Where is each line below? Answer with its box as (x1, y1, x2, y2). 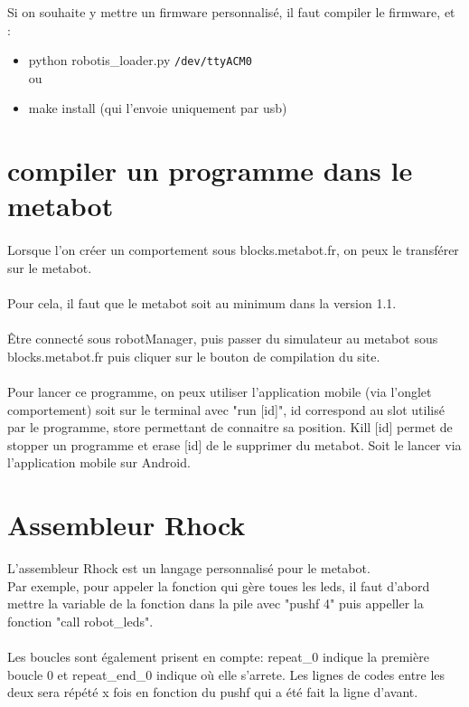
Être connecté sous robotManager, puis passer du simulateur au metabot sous (7, 329, 438, 348)
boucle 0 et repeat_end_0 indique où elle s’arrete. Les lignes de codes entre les (7, 665, 446, 683)
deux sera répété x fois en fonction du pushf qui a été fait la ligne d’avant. (7, 683, 418, 702)
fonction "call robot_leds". (7, 611, 154, 630)
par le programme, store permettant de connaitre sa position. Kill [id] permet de (7, 418, 453, 437)
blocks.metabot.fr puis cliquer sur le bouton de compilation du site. (7, 346, 380, 365)
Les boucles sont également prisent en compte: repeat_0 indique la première (7, 647, 429, 665)
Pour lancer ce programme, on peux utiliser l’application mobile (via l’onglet (7, 382, 432, 401)
